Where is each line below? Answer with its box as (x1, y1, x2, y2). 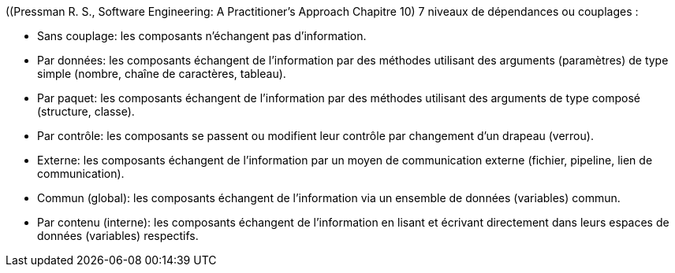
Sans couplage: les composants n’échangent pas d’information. (37, 29, 367, 42)
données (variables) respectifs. (37, 229, 199, 242)
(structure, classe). (37, 105, 135, 118)
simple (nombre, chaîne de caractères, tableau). (37, 67, 286, 80)
